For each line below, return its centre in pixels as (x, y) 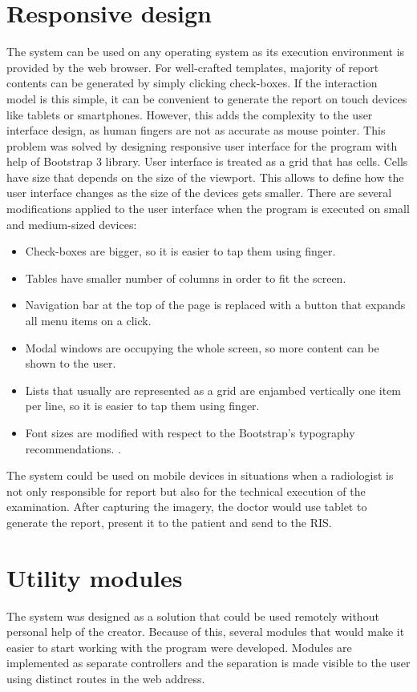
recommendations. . (73, 448)
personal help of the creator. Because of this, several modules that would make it (206, 632)
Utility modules (95, 577)
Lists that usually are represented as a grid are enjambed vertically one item (213, 390)
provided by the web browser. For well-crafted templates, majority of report (193, 67)
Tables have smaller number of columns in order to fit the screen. (186, 278)
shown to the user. (71, 363)
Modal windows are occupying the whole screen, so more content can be (202, 347)
